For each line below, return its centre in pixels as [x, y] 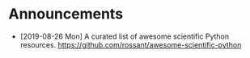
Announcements [66, 14]
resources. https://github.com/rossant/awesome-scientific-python [131, 44]
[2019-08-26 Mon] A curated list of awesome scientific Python [124, 36]
